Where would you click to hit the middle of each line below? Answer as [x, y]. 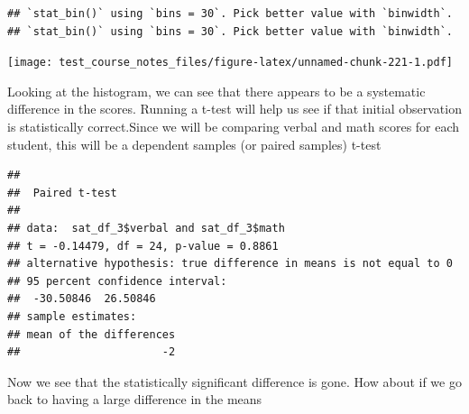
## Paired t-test [62, 193]
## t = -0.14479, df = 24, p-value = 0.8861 [143, 246]
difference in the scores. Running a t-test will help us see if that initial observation [234, 109]
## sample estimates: [72, 316]
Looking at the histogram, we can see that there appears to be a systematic [216, 91]
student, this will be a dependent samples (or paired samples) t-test [194, 144]
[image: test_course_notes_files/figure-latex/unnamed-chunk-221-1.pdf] [230, 63]
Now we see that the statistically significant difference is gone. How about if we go [234, 381]
